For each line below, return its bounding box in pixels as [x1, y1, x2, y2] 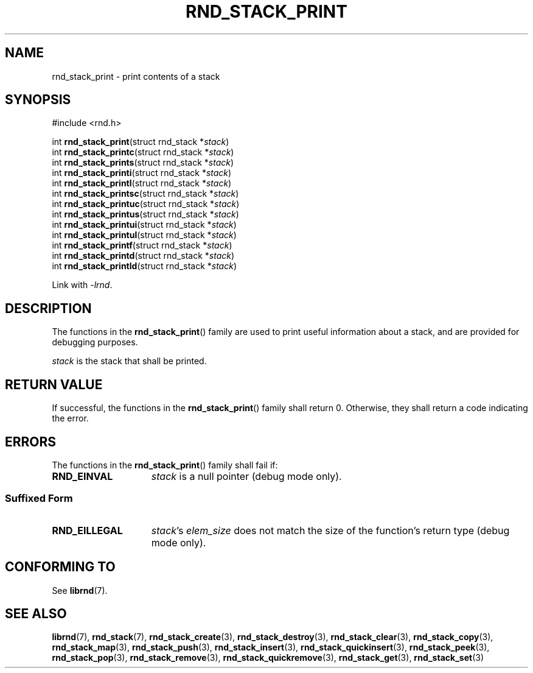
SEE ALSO [5, 605, 67, 621]
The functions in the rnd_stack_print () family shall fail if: [52, 459, 278, 470]
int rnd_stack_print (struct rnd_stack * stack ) [52, 136, 229, 147]
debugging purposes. [52, 337, 138, 348]
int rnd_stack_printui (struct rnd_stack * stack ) [52, 219, 237, 230]
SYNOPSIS [5, 92, 71, 108]
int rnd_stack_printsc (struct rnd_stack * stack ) [52, 188, 239, 199]
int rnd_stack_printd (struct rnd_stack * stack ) [52, 250, 235, 261]
